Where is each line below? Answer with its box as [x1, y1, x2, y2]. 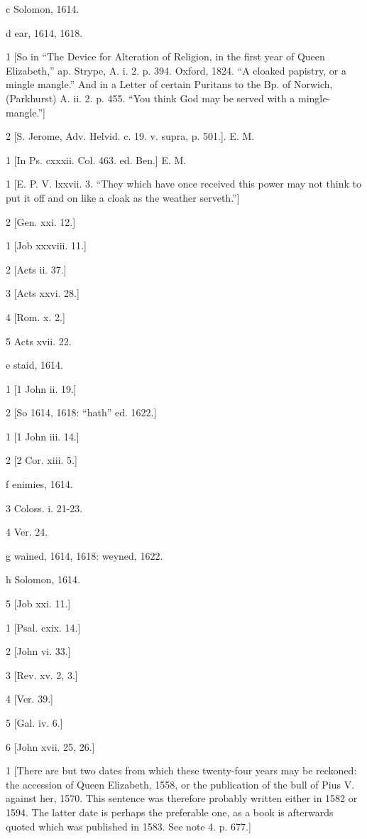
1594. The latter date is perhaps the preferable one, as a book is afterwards [6, 804, 334, 819]
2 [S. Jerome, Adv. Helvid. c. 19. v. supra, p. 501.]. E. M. [6, 129, 255, 144]
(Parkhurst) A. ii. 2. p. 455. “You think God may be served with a [6, 90, 295, 105]
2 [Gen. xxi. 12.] [6, 214, 76, 229]
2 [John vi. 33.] [6, 644, 71, 659]
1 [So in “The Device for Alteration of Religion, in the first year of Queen [6, 49, 325, 64]
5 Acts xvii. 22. [6, 333, 72, 348]
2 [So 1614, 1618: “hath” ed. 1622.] [6, 405, 157, 420]
